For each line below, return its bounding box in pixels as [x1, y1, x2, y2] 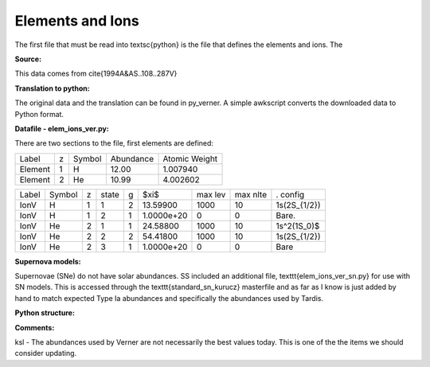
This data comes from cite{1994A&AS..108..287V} [14, 68, 178, 79]
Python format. [14, 109, 64, 119]
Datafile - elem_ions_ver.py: [14, 123, 109, 133]
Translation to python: [14, 84, 91, 93]
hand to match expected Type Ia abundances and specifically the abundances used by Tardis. [14, 293, 324, 303]
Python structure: [14, 308, 76, 318]
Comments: [14, 322, 55, 332]
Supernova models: [14, 256, 81, 266]
